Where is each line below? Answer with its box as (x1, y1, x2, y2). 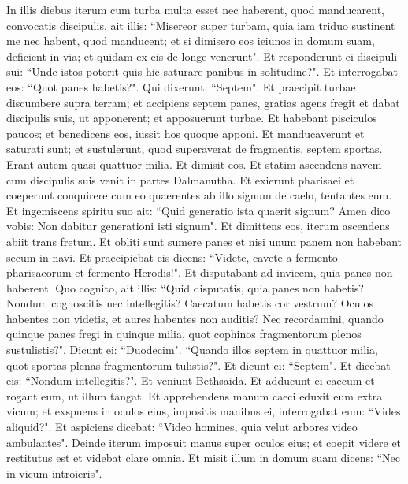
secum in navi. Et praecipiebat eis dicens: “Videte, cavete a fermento (6, 248, 338, 265)
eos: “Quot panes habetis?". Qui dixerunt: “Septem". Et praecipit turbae (6, 78, 356, 95)
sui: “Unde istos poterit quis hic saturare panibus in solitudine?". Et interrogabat (6, 63, 398, 80)
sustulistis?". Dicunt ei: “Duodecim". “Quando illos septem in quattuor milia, (6, 341, 378, 358)
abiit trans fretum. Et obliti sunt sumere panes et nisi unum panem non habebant (6, 233, 402, 249)
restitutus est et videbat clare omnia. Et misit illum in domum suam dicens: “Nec (6, 449, 401, 466)
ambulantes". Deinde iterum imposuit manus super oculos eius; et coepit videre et (6, 434, 402, 450)
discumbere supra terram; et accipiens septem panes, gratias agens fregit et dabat (6, 94, 400, 110)
